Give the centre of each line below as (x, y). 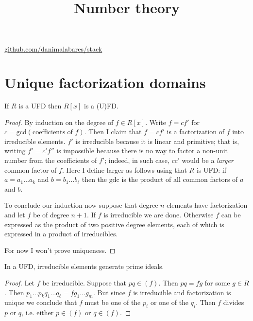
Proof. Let (19, 283)
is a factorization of (195, 132)
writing (15, 151)
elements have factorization (207, 205)
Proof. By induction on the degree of (59, 122)
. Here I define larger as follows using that (124, 169)
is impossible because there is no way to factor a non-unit (142, 151)
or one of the (169, 302)
